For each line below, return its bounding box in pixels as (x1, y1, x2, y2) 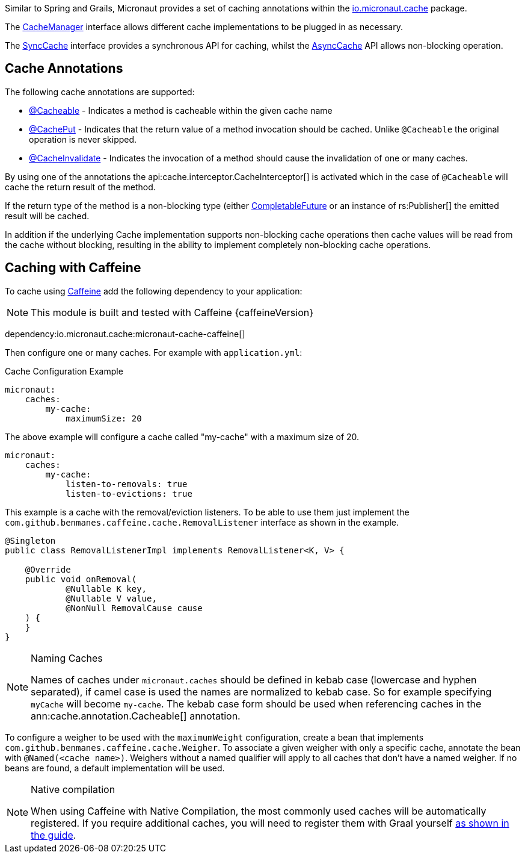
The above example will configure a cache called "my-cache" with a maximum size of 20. (5, 431, 360, 442)
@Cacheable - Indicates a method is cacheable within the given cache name (29, 105, 333, 116)
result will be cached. (5, 210, 90, 221)
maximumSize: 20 (66, 413, 142, 423)
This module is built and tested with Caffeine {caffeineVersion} (31, 306, 314, 319)
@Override (25, 564, 71, 574)
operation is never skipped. (29, 134, 137, 145)
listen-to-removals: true (66, 479, 188, 489)
